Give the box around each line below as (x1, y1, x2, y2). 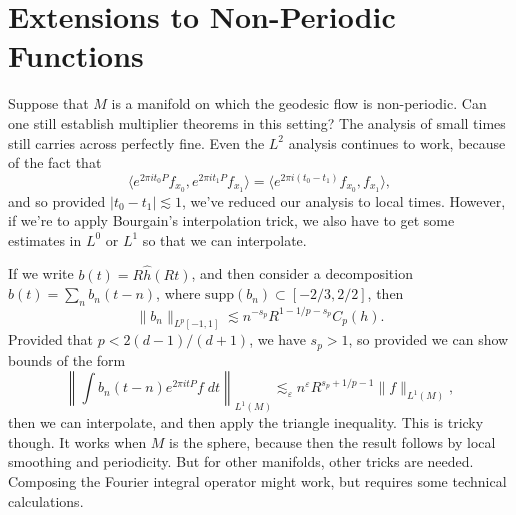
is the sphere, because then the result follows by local (169, 431, 496, 452)
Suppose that (8, 93, 89, 114)
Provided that (8, 329, 94, 350)
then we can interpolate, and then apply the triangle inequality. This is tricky (8, 412, 484, 433)
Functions (8, 35, 144, 76)
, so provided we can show (348, 329, 509, 350)
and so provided (8, 190, 106, 211)
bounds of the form (8, 349, 126, 370)
